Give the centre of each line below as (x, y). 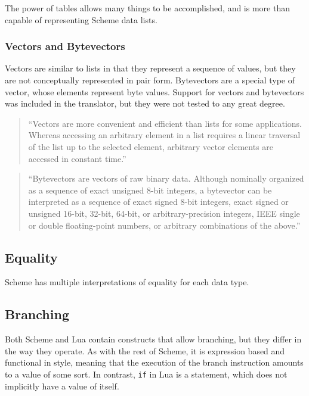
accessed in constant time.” (77, 158)
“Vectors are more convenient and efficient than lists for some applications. (165, 123)
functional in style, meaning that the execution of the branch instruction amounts (154, 362)
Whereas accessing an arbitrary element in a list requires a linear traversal (164, 135)
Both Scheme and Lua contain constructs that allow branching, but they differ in (153, 339)
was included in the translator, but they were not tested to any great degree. (145, 103)
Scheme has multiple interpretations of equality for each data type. (127, 282)
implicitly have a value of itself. (62, 386)
